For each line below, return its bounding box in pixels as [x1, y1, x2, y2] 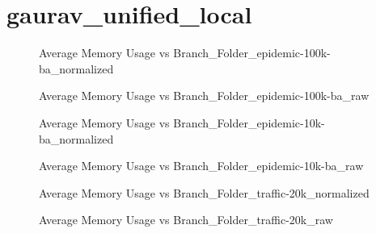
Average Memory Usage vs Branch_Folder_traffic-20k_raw [39, 211, 333, 228]
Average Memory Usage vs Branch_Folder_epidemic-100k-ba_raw [39, 87, 370, 104]
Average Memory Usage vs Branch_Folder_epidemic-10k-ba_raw [39, 157, 364, 174]
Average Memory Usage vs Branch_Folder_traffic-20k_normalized [39, 184, 370, 201]
